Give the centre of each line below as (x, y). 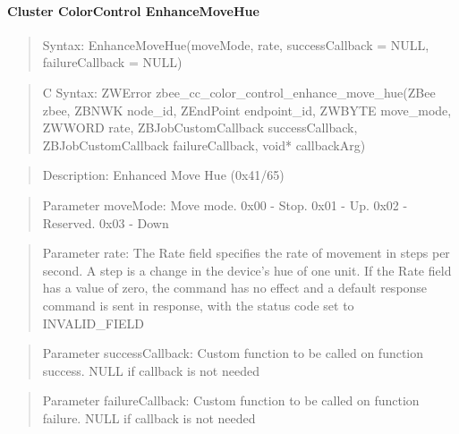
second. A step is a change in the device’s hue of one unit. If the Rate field (247, 270)
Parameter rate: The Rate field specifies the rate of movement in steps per (246, 253)
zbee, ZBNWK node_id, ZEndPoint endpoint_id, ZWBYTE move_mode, (247, 110)
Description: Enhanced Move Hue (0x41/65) (163, 175)
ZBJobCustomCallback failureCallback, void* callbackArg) (204, 145)
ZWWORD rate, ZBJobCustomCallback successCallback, (200, 128)
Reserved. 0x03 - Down (106, 222)
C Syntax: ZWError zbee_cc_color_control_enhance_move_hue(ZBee (239, 92)
